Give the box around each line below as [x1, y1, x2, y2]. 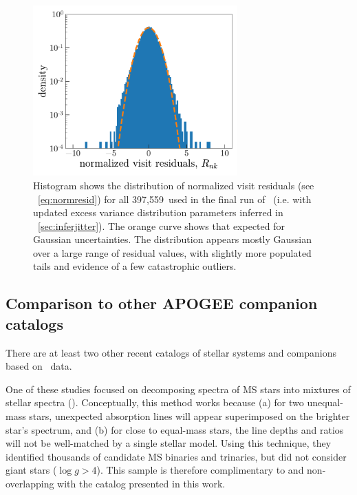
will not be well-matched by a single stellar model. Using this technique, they [6, 436, 332, 450]
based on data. [6, 359, 72, 373]
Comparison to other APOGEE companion [6, 293, 318, 314]
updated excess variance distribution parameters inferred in [33, 205, 283, 220]
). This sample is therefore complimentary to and [96, 463, 304, 477]
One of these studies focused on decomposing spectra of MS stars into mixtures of [6, 381, 351, 396]
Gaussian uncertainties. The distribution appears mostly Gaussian [33, 232, 312, 246]
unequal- [307, 395, 343, 410]
